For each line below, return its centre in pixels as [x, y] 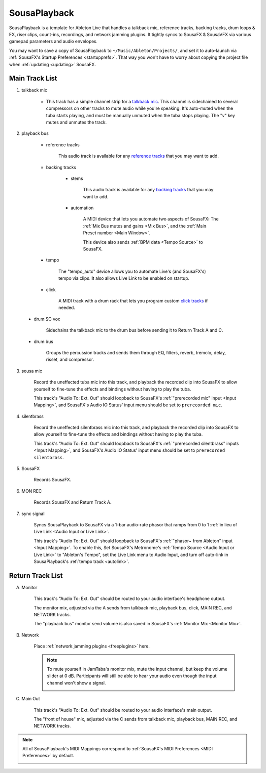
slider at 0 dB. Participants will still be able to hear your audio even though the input [132, 676]
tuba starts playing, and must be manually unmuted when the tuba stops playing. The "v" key [141, 115]
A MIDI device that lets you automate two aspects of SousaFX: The [151, 219]
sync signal [33, 514]
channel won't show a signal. [76, 683]
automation [82, 208]
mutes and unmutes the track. [76, 122]
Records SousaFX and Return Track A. [73, 502]
